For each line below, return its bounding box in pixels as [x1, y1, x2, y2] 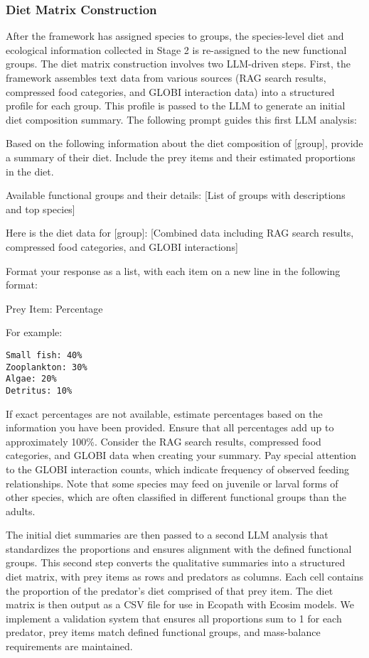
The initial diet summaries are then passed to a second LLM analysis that [6, 527, 328, 542]
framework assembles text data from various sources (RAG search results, [6, 70, 326, 85]
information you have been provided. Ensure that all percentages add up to [6, 420, 334, 435]
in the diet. [6, 163, 54, 178]
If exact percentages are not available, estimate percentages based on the [6, 406, 323, 421]
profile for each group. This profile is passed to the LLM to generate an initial [6, 98, 346, 113]
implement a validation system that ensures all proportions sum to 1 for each [6, 610, 342, 625]
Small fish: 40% [6, 350, 82, 360]
